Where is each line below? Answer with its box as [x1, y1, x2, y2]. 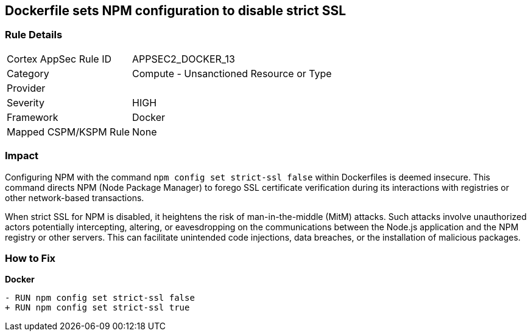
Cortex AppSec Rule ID [7, 52, 112, 65]
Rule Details [5, 29, 63, 41]
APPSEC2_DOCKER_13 [132, 52, 235, 65]
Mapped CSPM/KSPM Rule [7, 125, 130, 138]
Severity [7, 96, 44, 109]
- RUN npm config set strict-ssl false [5, 293, 195, 303]
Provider [7, 81, 46, 94]
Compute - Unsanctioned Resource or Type [132, 67, 332, 80]
